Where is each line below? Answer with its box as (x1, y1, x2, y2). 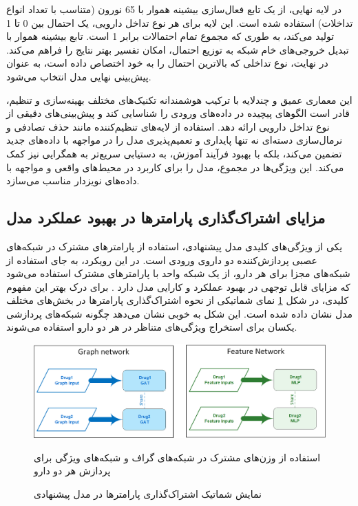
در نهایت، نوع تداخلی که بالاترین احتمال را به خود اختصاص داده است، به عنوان (6, 56, 328, 70)
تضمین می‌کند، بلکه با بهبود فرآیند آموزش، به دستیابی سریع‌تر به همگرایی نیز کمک (6, 146, 342, 160)
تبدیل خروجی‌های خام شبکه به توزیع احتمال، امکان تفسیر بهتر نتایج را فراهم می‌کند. (6, 42, 349, 56)
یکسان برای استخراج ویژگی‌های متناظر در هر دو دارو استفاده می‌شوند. (6, 320, 297, 334)
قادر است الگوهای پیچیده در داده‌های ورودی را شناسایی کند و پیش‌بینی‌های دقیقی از (6, 106, 350, 120)
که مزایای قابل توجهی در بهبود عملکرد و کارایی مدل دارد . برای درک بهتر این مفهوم (6, 279, 350, 294)
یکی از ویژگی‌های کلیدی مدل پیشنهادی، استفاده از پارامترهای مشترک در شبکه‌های (6, 239, 343, 253)
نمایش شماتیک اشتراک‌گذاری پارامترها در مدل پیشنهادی (34, 487, 262, 501)
